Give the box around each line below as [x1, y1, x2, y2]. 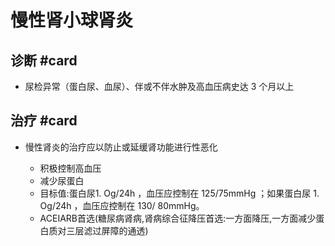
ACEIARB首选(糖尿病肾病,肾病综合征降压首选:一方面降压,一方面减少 [39, 212, 317, 224]
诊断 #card [10, 52, 78, 69]
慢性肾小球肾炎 [10, 9, 134, 32]
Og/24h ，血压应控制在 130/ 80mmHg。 [39, 199, 205, 211]
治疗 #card [10, 112, 78, 130]
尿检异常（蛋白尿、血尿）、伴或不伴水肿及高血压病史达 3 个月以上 [24, 81, 295, 92]
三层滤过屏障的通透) [66, 224, 149, 236]
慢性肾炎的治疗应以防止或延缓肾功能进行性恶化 [24, 141, 218, 153]
